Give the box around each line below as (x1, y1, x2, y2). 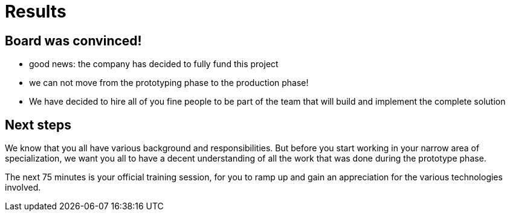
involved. (5, 182, 41, 193)
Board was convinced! (5, 33, 142, 48)
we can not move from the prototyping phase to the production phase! (29, 77, 309, 88)
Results (5, 1, 66, 22)
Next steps (5, 117, 71, 133)
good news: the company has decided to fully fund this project (29, 59, 279, 70)
